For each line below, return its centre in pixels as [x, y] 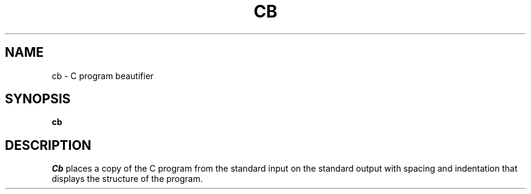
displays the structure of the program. [127, 179]
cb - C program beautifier [103, 76]
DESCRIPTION [48, 145]
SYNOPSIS [38, 99]
